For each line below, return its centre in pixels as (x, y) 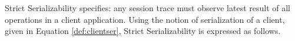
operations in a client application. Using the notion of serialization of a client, (145, 19)
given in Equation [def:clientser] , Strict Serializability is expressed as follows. (143, 31)
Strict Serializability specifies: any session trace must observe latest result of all (148, 8)
